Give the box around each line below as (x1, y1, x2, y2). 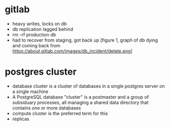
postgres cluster (5, 66, 77, 78)
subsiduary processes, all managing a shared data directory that (12, 99, 149, 105)
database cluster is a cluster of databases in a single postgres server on (12, 83, 165, 89)
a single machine (12, 88, 48, 95)
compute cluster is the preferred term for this (12, 110, 108, 116)
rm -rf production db (12, 31, 56, 38)
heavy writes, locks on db (12, 21, 67, 27)
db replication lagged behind (12, 26, 73, 32)
